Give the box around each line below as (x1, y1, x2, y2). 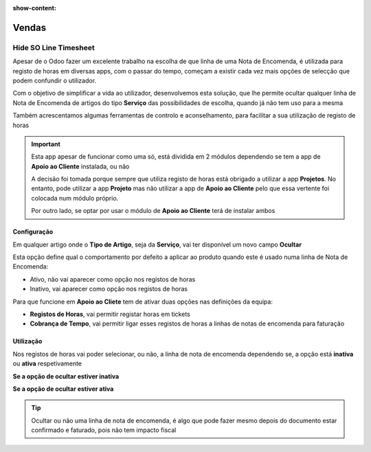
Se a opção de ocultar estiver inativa (12, 372, 120, 381)
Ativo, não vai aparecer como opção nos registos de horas (30, 275, 196, 283)
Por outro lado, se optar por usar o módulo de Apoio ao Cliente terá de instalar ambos (31, 207, 276, 215)
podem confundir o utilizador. (12, 76, 96, 84)
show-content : (12, 4, 56, 12)
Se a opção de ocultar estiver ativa (12, 385, 114, 393)
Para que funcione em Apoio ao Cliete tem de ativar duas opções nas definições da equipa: (12, 297, 273, 306)
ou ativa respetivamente (12, 359, 82, 368)
